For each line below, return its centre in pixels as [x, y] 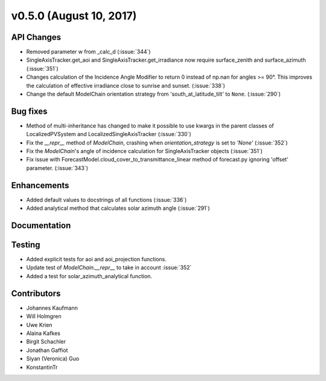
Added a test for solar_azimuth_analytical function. [89, 276]
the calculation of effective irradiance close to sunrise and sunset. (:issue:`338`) [126, 85]
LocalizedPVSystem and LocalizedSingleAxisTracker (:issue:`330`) [109, 134]
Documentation [41, 225]
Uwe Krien [39, 325]
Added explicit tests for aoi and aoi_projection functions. [97, 259]
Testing [26, 245]
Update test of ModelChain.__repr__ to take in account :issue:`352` [109, 268]
